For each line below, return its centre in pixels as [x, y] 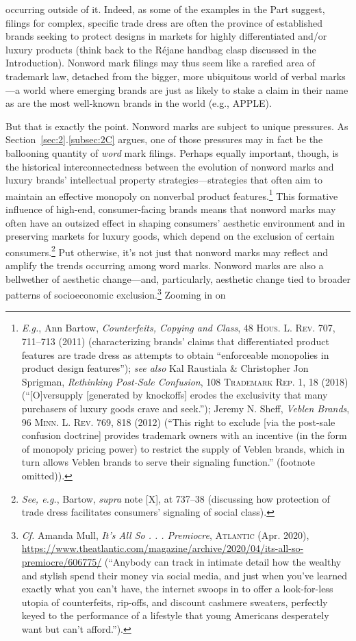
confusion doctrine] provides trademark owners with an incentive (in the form [184, 435]
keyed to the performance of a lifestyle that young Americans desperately [175, 615]
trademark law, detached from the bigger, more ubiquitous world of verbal [161, 76]
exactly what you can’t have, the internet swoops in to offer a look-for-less [177, 589]
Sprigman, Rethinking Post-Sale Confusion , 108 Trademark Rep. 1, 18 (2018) [185, 381]
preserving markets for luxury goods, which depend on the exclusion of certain [170, 236]
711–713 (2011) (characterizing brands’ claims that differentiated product [175, 341]
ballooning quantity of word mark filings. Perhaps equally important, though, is [172, 152]
